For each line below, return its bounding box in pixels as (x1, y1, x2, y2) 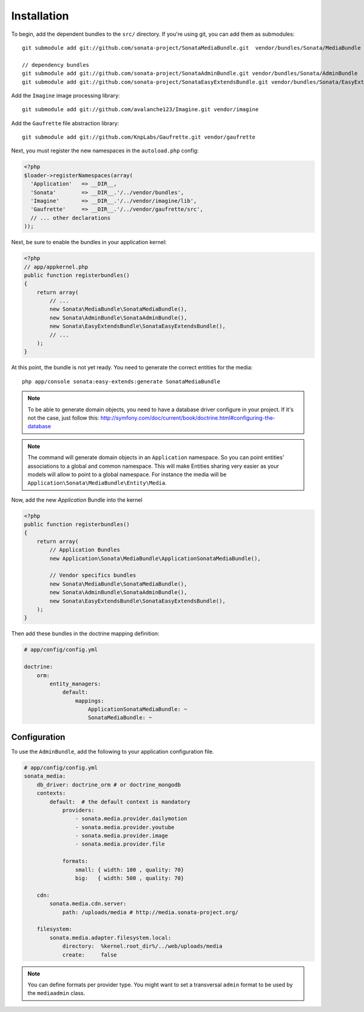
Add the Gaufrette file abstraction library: (11, 119, 120, 127)
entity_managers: (49, 680, 101, 687)
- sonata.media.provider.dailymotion (75, 815, 187, 822)
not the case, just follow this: (27, 414, 99, 422)
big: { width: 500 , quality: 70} (75, 875, 184, 882)
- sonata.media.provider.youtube (75, 824, 175, 830)
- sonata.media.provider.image (75, 832, 168, 839)
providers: (62, 807, 95, 813)
